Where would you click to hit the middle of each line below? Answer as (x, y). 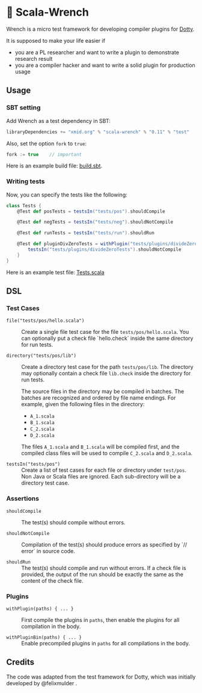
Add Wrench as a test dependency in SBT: (58, 121)
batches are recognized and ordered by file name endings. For (99, 398)
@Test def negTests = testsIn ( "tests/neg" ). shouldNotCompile (95, 222)
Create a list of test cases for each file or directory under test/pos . (104, 470)
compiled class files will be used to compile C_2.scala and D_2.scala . (107, 453)
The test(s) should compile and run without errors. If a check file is (104, 568)
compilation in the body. (51, 626)
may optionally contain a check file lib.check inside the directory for (106, 374)
